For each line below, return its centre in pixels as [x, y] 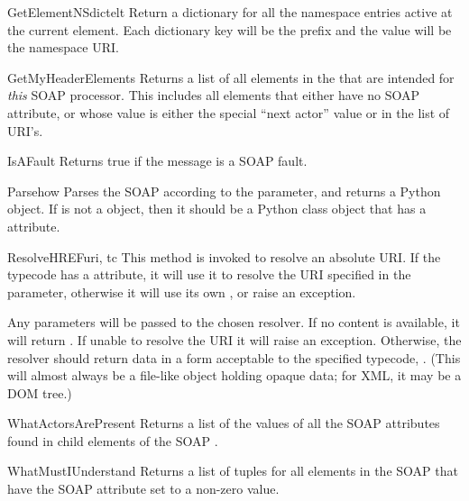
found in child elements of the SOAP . [113, 440]
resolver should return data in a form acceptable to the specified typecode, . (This [234, 357]
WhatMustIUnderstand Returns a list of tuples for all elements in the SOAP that [233, 471]
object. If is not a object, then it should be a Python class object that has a [217, 209]
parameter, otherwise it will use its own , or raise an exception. [182, 291]
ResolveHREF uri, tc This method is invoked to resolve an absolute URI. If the [224, 256]
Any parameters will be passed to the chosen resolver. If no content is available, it [234, 322]
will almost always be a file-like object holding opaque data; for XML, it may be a [234, 375]
